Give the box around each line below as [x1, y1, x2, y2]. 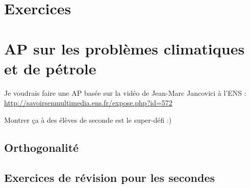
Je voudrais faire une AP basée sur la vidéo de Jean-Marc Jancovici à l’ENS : [4, 87, 246, 98]
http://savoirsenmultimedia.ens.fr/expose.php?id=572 [4, 97, 172, 108]
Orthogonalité [4, 139, 79, 155]
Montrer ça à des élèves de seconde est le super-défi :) [4, 114, 172, 125]
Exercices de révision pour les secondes [4, 169, 215, 185]
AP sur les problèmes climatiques [4, 38, 245, 59]
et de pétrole [4, 58, 96, 78]
